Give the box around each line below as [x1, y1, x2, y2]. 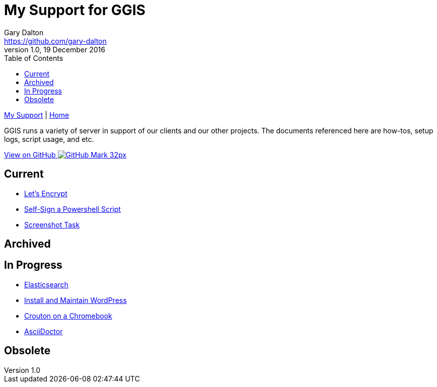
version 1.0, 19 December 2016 [4, 45, 105, 54]
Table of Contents [4, 53, 63, 62]
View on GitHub [4, 150, 56, 159]
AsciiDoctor [24, 327, 63, 336]
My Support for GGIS [4, 2, 145, 19]
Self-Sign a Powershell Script [24, 204, 121, 213]
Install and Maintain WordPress [24, 295, 127, 304]
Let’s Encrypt [24, 189, 67, 198]
